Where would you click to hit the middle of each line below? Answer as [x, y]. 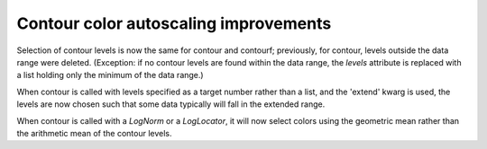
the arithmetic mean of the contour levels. [94, 133]
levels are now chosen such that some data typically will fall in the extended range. [171, 104]
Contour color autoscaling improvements [174, 23]
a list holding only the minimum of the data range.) [110, 75]
